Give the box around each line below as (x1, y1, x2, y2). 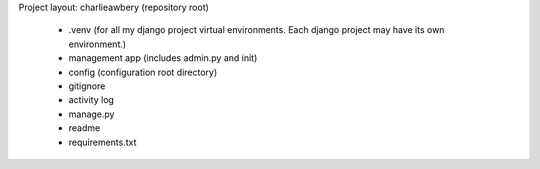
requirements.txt (68, 136, 137, 148)
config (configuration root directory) (68, 66, 218, 78)
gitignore (68, 80, 106, 92)
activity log (68, 94, 115, 106)
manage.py (68, 108, 115, 120)
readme (68, 122, 101, 134)
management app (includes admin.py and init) (68, 52, 258, 64)
